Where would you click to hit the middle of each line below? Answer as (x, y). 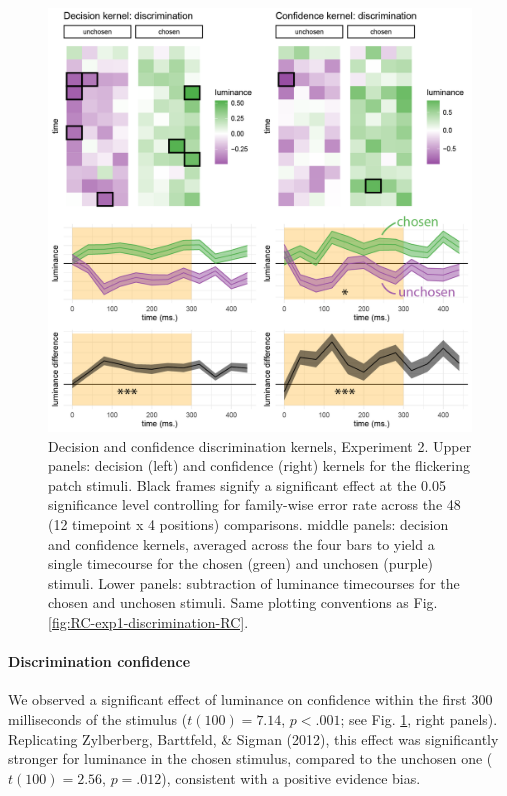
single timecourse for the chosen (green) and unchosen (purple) (241, 563)
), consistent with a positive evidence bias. (291, 777)
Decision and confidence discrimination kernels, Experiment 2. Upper (260, 445)
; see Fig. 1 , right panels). (419, 718)
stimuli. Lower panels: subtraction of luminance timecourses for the (254, 582)
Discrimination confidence (99, 661)
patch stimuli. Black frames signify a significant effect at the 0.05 (247, 484)
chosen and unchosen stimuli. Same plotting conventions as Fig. (243, 602)
